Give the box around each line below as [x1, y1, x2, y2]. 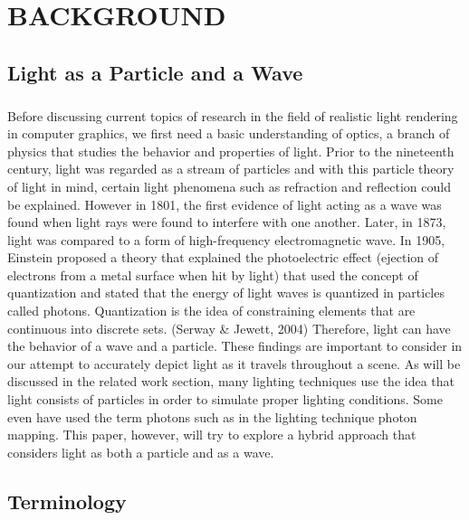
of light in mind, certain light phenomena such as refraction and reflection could [7, 176, 451, 195]
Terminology [7, 487, 127, 515]
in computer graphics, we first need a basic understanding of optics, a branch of [7, 124, 450, 143]
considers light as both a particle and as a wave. [7, 442, 274, 461]
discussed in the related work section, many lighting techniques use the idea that [7, 372, 455, 391]
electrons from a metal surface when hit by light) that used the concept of [7, 265, 418, 284]
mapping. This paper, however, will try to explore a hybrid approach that [7, 425, 416, 444]
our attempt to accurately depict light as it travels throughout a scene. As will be [7, 354, 461, 373]
